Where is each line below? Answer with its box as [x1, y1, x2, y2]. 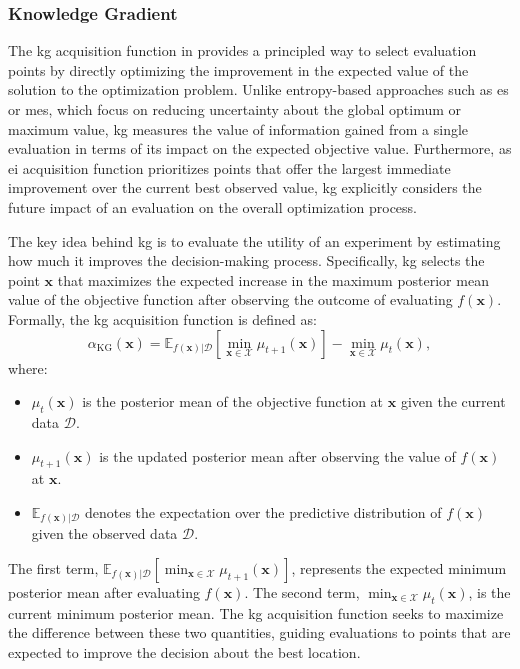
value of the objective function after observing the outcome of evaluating [8, 289, 453, 310]
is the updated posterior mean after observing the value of [99, 445, 456, 466]
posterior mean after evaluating [8, 582, 200, 603]
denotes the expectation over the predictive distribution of [84, 501, 442, 522]
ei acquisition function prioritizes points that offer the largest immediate [8, 157, 451, 178]
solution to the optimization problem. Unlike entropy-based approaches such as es [8, 79, 509, 100]
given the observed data [31, 523, 178, 544]
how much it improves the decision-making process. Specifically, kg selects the [8, 250, 485, 271]
